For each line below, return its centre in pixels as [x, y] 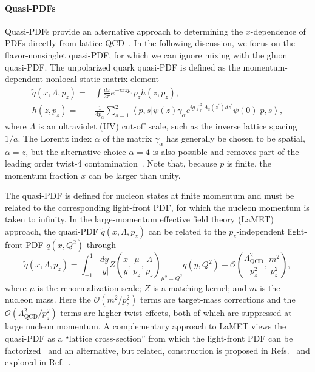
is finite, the [249, 163]
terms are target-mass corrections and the [218, 299]
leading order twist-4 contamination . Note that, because [111, 163]
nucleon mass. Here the [48, 299]
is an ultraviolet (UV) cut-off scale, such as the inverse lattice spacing [168, 126]
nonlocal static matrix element [103, 79]
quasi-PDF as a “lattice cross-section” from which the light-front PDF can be [149, 338]
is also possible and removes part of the [226, 151]
